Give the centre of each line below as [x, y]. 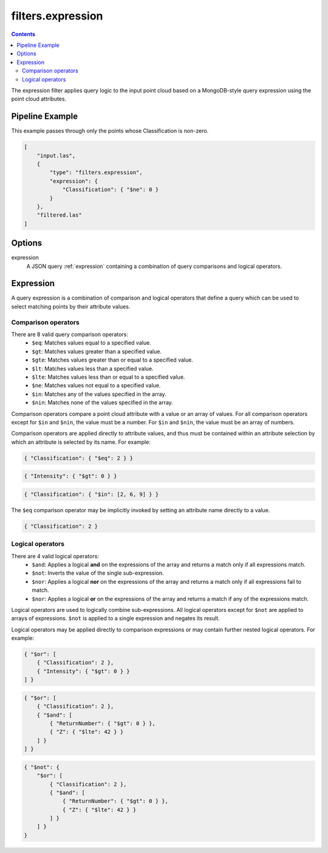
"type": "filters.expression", [96, 173]
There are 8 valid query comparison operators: [70, 334]
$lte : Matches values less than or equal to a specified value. [108, 377]
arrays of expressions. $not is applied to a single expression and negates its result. [115, 619]
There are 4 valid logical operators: [55, 556]
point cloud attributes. [39, 99]
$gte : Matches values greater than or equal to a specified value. [113, 360]
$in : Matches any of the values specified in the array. [99, 394]
